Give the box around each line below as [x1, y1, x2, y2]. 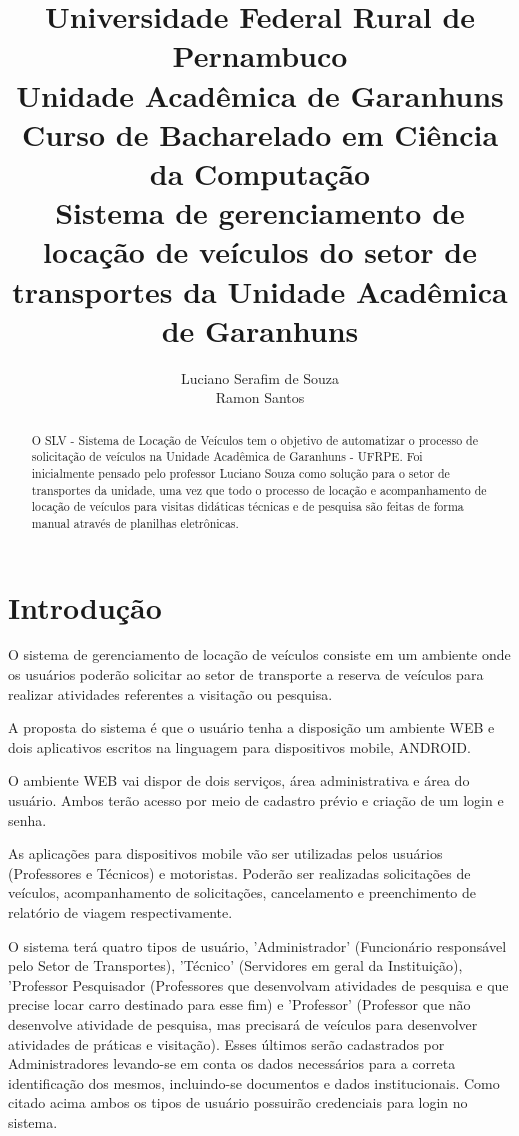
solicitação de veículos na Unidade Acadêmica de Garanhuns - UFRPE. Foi [31, 448, 423, 465]
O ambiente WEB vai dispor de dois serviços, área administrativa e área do [8, 770, 470, 791]
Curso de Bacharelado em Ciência [21, 113, 499, 154]
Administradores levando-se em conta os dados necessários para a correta [8, 1053, 456, 1074]
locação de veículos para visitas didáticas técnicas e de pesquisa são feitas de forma [31, 498, 464, 515]
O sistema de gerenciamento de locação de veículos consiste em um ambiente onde [8, 644, 511, 665]
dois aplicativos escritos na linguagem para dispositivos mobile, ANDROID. [8, 736, 471, 757]
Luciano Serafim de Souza [180, 367, 340, 388]
